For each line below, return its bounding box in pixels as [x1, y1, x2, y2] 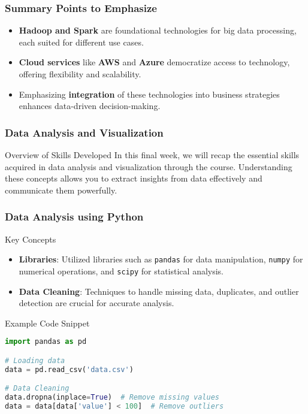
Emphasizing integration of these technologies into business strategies [19, 87, 280, 100]
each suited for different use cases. [19, 35, 144, 48]
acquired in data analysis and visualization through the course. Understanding [5, 160, 292, 173]
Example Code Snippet [5, 316, 90, 329]
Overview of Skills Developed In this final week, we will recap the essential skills [5, 149, 300, 161]
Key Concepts [5, 232, 56, 245]
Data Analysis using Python [5, 209, 144, 224]
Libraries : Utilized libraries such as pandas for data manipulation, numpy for [19, 253, 303, 265]
